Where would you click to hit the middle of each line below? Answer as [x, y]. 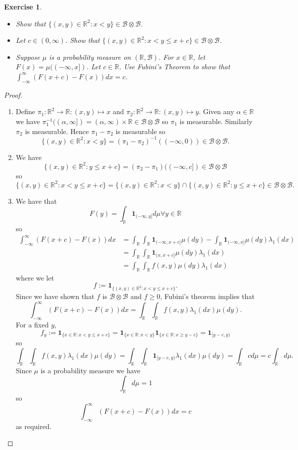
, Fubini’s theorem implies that [207, 296]
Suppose [28, 57]
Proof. [13, 94]
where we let [35, 277]
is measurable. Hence [57, 131]
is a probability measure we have [90, 370]
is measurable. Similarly [216, 121]
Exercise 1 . [23, 6]
